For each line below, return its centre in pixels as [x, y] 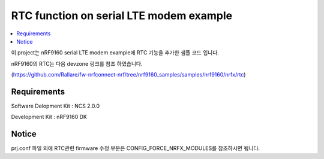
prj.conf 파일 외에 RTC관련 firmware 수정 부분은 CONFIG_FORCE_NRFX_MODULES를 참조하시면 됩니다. [136, 148]
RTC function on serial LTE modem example [122, 16]
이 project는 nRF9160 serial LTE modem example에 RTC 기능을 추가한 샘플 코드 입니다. [115, 53]
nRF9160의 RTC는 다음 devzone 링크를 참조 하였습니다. [77, 63]
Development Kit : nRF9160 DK [49, 117]
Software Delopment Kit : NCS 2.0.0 [55, 106]
